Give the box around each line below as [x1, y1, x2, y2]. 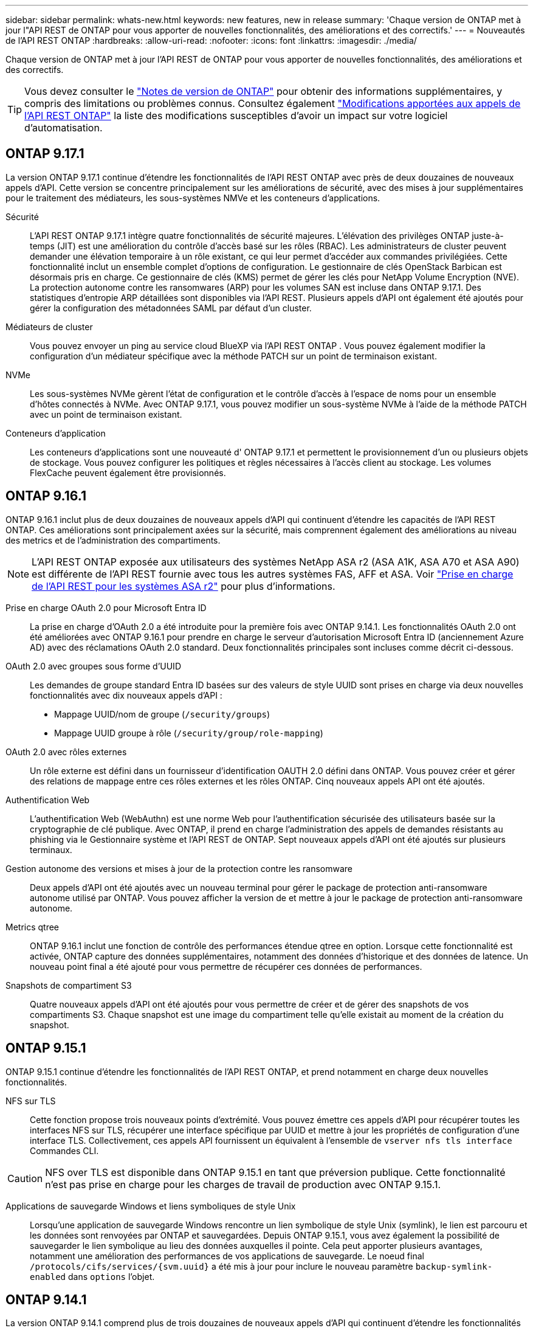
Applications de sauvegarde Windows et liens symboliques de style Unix [5, 1200, 296, 1211]
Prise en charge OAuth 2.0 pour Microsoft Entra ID [5, 602, 207, 613]
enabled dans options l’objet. [30, 1271, 155, 1282]
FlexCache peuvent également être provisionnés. [30, 467, 226, 478]
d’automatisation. [24, 122, 103, 134]
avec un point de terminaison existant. [30, 409, 182, 420]
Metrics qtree [5, 921, 60, 932]
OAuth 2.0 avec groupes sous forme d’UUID [5, 660, 181, 671]
